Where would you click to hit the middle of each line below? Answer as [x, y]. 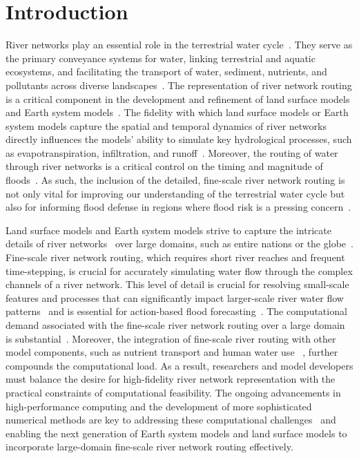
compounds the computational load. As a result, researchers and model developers [179, 365]
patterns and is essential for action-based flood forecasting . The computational [176, 311]
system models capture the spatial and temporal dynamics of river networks [166, 125]
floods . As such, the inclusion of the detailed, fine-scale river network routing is [175, 180]
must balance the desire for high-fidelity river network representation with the [171, 379]
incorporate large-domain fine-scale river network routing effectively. [149, 447]
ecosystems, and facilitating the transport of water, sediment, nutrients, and [166, 71]
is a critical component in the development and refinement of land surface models [178, 98]
